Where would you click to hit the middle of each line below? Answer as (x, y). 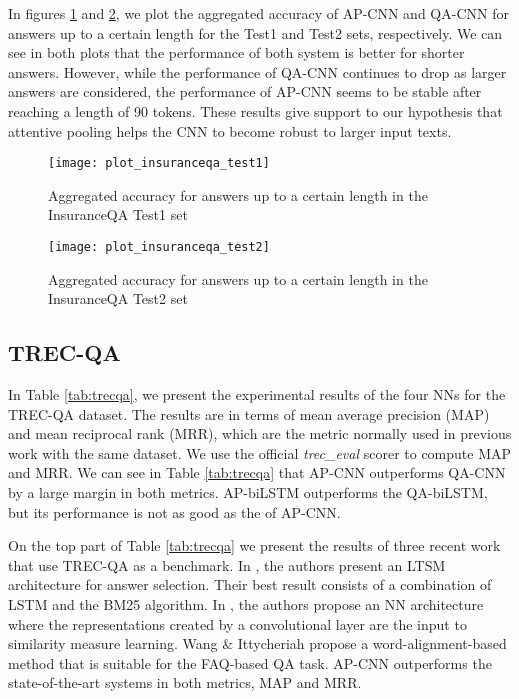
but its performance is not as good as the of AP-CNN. (174, 511)
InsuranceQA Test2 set (118, 298)
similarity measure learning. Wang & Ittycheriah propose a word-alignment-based (257, 643)
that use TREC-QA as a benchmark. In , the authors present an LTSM (227, 564)
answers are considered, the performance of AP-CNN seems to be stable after (245, 91)
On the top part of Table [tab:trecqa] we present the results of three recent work (254, 545)
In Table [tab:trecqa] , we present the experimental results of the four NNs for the (257, 394)
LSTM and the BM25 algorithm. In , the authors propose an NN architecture (246, 603)
